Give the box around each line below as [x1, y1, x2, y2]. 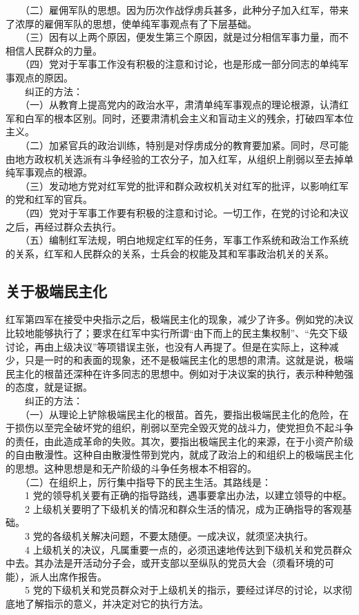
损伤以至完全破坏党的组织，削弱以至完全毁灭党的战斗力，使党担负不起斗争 [14, 420, 353, 435]
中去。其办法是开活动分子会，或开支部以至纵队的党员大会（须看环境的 [6, 556, 324, 570]
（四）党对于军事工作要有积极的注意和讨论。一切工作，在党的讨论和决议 [24, 205, 349, 219]
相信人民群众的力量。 [6, 43, 102, 57]
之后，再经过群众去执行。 [6, 219, 122, 233]
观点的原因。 [14, 70, 73, 84]
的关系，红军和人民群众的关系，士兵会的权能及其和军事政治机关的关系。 [6, 246, 334, 260]
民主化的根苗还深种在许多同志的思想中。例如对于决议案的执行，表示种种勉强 [6, 366, 353, 380]
